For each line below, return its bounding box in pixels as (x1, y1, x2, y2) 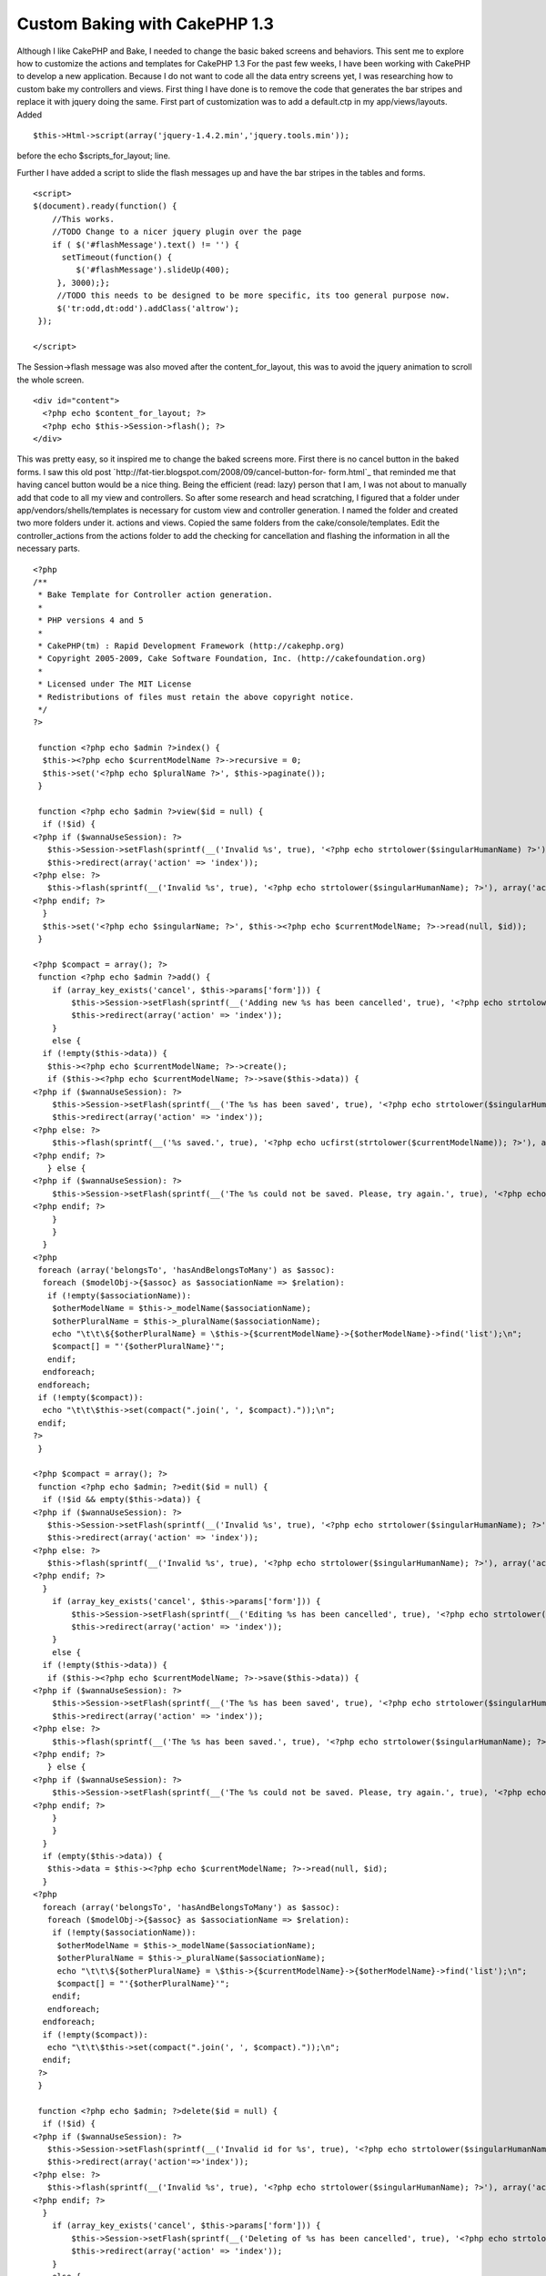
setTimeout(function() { (61, 252, 173, 263)
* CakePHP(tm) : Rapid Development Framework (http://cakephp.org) (37, 640, 345, 651)
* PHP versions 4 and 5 (37, 615, 144, 625)
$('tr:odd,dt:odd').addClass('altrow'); (56, 303, 240, 313)
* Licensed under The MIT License (37, 679, 192, 689)
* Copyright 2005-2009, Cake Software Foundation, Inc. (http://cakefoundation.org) (37, 654, 427, 664)
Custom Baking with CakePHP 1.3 (16, 14, 275, 34)
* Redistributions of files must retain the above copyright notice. (37, 692, 355, 702)
